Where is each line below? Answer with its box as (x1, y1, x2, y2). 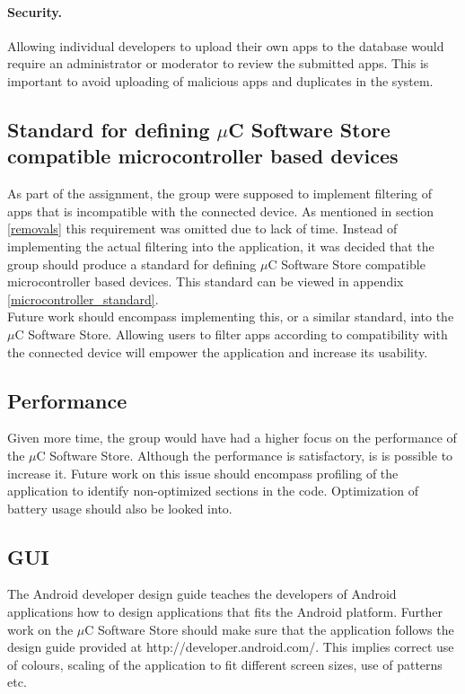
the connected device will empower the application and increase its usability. (7, 342, 428, 361)
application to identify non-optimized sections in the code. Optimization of (7, 481, 418, 500)
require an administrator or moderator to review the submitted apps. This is (7, 54, 429, 73)
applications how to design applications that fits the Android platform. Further (7, 602, 443, 621)
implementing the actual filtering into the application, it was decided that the (7, 236, 434, 255)
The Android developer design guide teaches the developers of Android (7, 584, 397, 603)
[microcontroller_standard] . (7, 289, 159, 308)
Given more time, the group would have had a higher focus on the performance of (7, 428, 457, 447)
